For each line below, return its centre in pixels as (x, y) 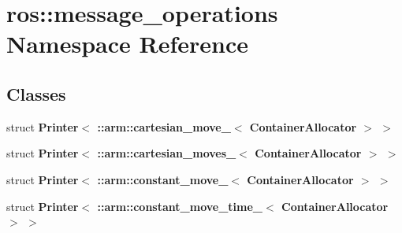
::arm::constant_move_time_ (180, 206)
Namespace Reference (127, 44)
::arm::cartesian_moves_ (167, 153)
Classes (36, 93)
